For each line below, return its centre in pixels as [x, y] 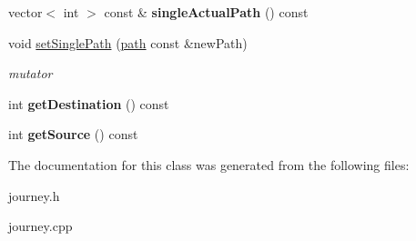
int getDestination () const [89, 103]
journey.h [34, 195]
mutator [30, 73]
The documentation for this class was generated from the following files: [209, 164]
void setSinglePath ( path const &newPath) [128, 42]
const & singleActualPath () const [206, 12]
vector [25, 12]
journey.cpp [41, 226]
